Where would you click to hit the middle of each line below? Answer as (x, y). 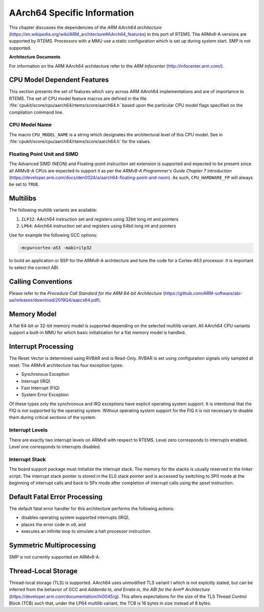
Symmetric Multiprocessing (53, 545)
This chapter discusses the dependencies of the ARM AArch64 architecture (86, 27)
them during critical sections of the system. (53, 417)
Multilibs (23, 198)
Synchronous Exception (45, 374)
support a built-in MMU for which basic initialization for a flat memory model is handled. (97, 333)
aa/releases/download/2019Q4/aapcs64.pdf (54, 300)
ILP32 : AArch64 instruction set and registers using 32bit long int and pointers (100, 219)
